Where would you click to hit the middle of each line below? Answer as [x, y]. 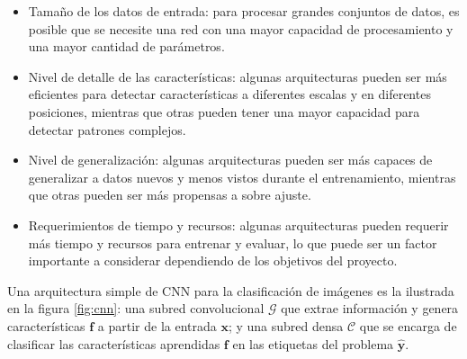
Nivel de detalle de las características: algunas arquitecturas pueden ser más [238, 76]
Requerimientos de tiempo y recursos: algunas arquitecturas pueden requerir [238, 224]
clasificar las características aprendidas [114, 343]
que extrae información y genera [370, 308]
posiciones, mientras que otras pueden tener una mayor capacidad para [224, 111]
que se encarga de [408, 325]
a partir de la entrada [157, 325]
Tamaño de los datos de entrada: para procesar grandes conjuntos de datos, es [244, 11]
